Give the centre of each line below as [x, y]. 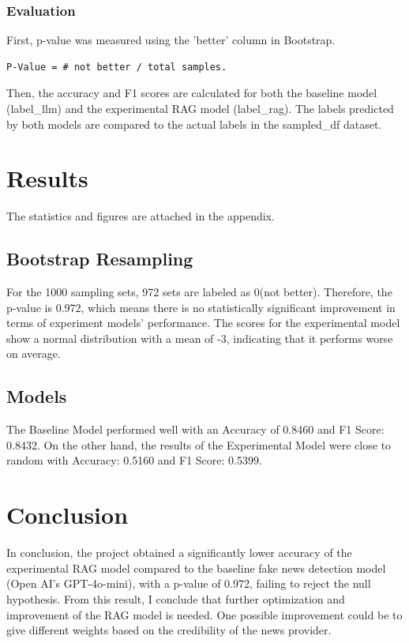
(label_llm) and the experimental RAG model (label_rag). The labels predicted [200, 108]
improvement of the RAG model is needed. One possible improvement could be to [204, 614]
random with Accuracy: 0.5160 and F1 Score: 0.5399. [134, 460]
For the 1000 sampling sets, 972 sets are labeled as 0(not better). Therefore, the [199, 292]
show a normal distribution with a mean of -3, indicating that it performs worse [200, 338]
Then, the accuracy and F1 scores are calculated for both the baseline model [192, 93]
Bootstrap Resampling [100, 259]
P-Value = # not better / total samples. [117, 67]
